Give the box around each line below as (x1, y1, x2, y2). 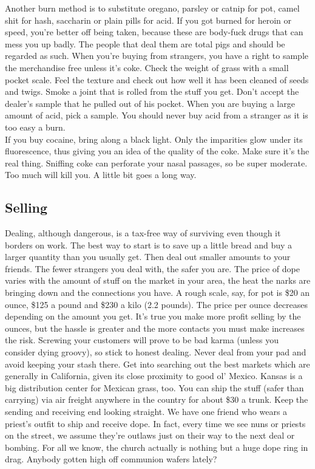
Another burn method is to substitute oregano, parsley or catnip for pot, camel (5, 2, 300, 14)
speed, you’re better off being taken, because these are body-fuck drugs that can (5, 26, 303, 38)
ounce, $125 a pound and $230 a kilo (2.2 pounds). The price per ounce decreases (5, 298, 308, 310)
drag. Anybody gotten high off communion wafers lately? (5, 453, 217, 465)
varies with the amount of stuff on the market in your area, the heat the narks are (5, 274, 311, 287)
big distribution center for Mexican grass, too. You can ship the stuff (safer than (5, 381, 304, 394)
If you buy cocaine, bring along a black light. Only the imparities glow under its (5, 132, 303, 145)
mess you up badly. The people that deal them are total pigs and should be (5, 37, 285, 50)
